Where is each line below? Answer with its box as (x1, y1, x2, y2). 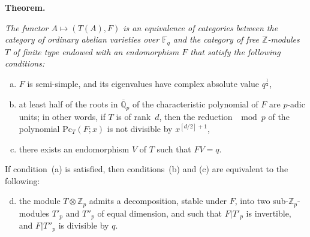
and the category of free (173, 33, 260, 46)
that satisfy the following (190, 45, 281, 58)
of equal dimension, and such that (97, 206, 222, 219)
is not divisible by (107, 122, 173, 134)
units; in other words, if (19, 110, 106, 123)
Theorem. (5, 1, 46, 14)
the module (19, 194, 61, 207)
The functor (5, 21, 49, 34)
